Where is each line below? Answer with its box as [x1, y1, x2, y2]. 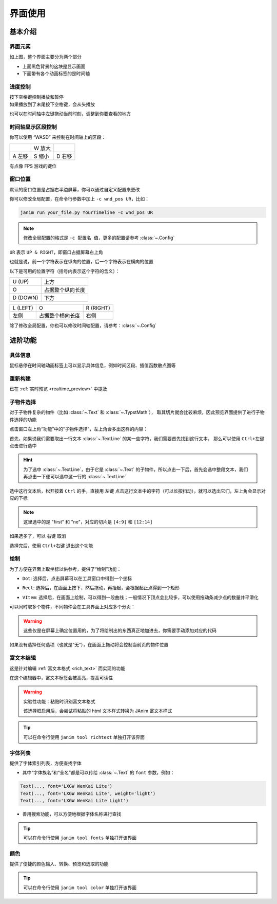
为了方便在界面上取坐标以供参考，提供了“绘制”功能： [9, 566, 122, 572]
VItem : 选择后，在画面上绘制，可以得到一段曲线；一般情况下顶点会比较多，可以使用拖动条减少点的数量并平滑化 [22, 594, 259, 600]
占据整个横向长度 [38, 312, 81, 319]
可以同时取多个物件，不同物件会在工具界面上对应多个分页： [9, 604, 135, 610]
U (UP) [12, 278, 29, 285]
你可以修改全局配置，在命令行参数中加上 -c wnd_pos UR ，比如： [9, 196, 150, 202]
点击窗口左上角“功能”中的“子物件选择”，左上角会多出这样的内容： [9, 426, 148, 432]
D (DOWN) [12, 294, 38, 301]
